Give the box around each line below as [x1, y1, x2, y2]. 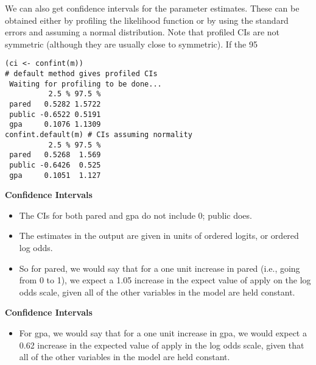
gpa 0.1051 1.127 [9, 171, 101, 180]
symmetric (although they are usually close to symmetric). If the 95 [5, 37, 258, 50]
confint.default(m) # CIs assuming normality [5, 130, 192, 139]
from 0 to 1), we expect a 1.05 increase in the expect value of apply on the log [19, 274, 311, 286]
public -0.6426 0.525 [9, 160, 101, 169]
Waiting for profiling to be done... [9, 79, 162, 88]
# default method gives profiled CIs [5, 69, 158, 79]
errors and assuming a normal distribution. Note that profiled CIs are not [5, 26, 280, 38]
